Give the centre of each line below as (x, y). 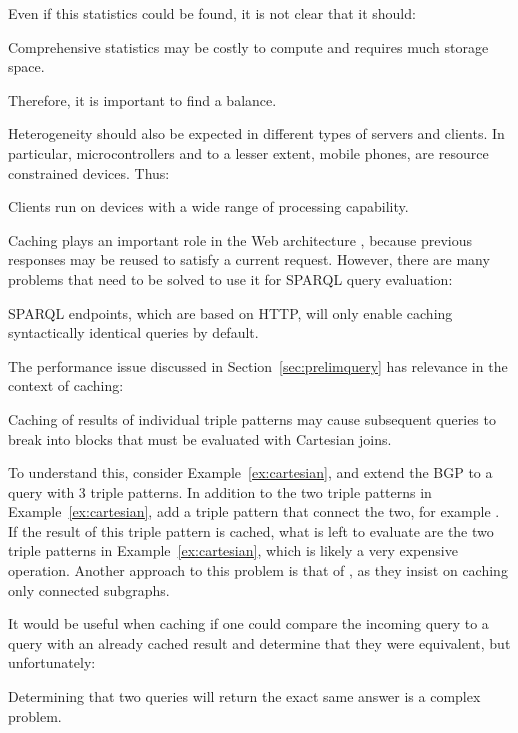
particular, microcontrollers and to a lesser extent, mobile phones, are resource (248, 152)
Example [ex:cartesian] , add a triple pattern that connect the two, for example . (254, 511)
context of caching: (66, 385)
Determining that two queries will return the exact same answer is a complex (244, 696)
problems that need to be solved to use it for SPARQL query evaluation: (230, 278)
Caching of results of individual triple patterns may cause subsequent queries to (252, 418)
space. (26, 66)
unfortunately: (52, 662)
